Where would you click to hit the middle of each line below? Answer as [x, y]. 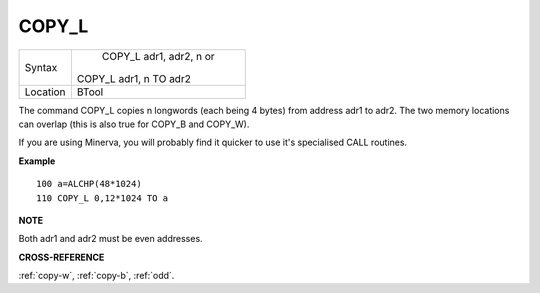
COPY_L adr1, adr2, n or [158, 56]
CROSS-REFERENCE [61, 257]
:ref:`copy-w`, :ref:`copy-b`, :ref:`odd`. [96, 276]
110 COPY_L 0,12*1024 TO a [102, 198]
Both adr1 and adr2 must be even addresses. [111, 239]
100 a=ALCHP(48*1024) [89, 184]
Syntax [41, 67]
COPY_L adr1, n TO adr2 [134, 78]
